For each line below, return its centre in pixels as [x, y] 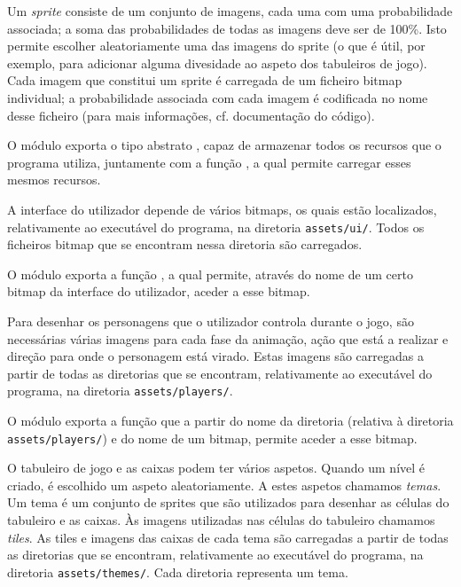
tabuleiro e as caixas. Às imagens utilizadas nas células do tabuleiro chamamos [221, 520]
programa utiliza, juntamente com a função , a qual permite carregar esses [209, 162]
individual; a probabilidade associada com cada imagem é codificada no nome [218, 97]
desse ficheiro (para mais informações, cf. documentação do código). [191, 115]
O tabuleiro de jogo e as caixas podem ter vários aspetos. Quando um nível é [216, 468]
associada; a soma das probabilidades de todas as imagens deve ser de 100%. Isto [227, 28]
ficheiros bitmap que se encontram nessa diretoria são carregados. [185, 244]
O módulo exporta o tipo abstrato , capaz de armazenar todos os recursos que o [224, 145]
